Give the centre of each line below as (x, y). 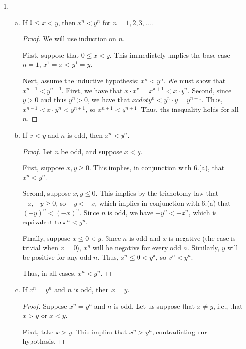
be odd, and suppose (92, 151)
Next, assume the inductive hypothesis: (81, 80)
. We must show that (194, 80)
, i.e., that (228, 306)
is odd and (145, 238)
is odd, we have (131, 212)
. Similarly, (204, 247)
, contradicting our (179, 331)
